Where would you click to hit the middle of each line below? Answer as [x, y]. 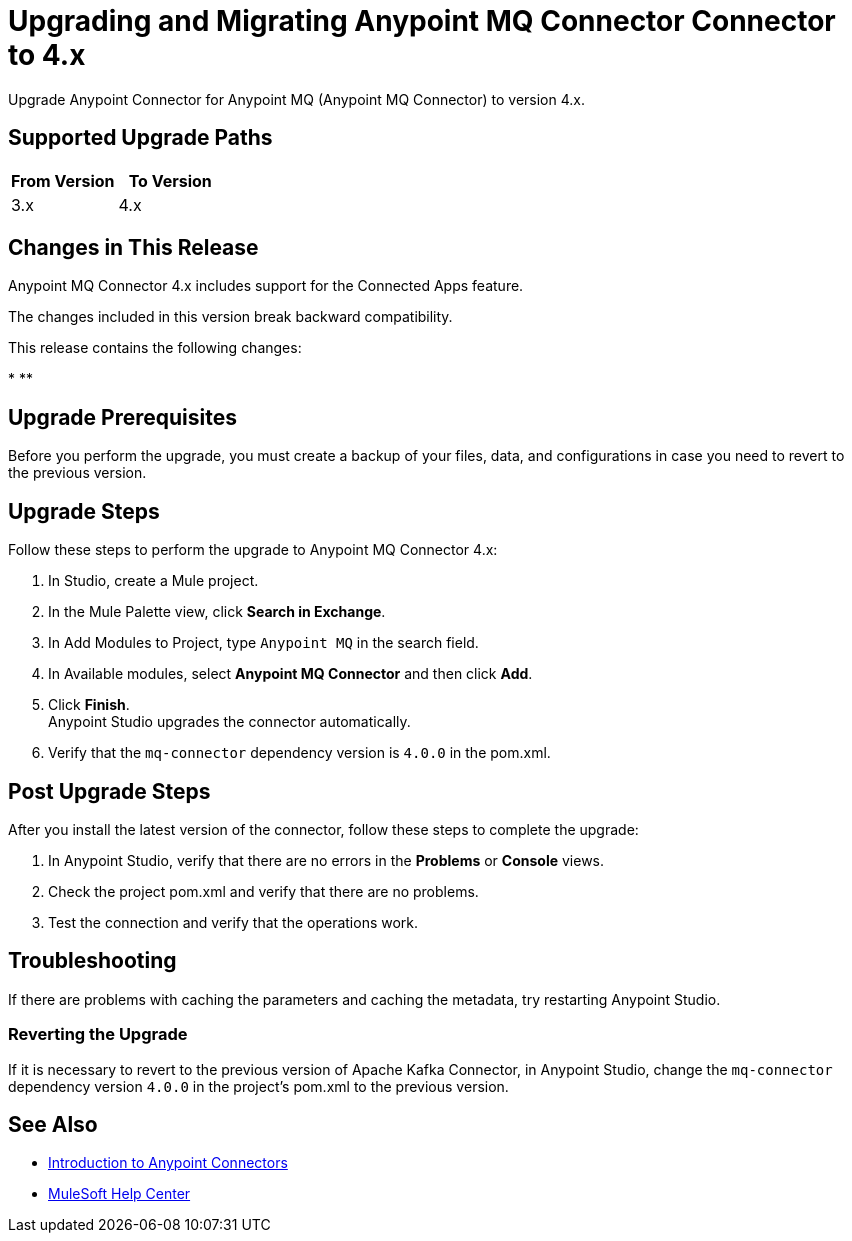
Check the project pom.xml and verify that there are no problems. [263, 891]
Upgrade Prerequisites [122, 417]
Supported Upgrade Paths [140, 138]
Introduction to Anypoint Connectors [168, 1163]
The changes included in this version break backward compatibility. [230, 317]
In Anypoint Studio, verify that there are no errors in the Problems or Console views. [326, 860]
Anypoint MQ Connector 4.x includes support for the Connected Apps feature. [266, 286]
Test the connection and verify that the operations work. [233, 922]
